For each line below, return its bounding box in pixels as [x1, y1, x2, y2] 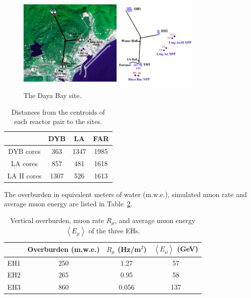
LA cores [11, 158, 38, 168]
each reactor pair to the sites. [14, 116, 102, 126]
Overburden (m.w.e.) [27, 244, 100, 254]
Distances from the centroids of [11, 106, 105, 117]
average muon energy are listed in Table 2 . [4, 199, 133, 209]
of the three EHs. [88, 225, 140, 236]
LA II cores [7, 170, 42, 180]
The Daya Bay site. [23, 90, 82, 100]
